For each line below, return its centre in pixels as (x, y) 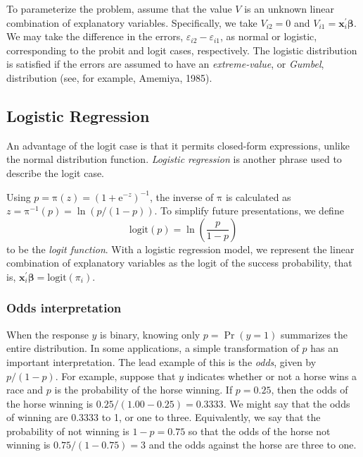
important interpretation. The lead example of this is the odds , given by (161, 361)
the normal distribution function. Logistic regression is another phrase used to (174, 159)
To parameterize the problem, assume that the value (119, 8)
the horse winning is (50, 403)
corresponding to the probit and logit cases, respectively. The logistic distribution (182, 50)
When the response (47, 334)
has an (325, 348)
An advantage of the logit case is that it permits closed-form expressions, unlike (178, 145)
